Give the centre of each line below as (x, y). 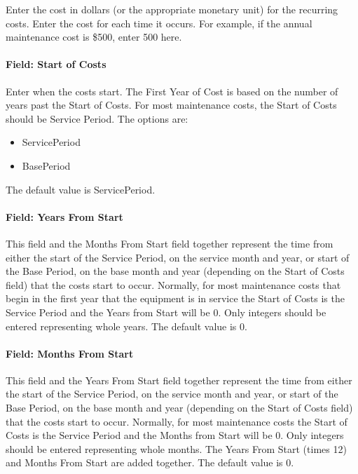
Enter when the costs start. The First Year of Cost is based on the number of (172, 91)
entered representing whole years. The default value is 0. (126, 326)
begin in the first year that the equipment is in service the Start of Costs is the (175, 298)
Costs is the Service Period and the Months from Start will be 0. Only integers (175, 435)
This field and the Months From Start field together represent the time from (170, 243)
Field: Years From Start (64, 216)
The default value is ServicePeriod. (81, 189)
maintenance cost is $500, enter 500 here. (94, 37)
